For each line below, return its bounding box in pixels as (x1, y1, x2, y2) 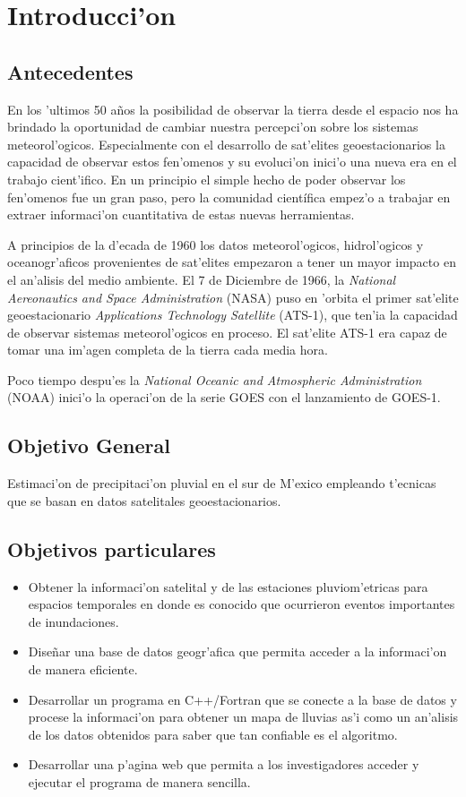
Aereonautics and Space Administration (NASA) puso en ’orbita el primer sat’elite (7, 287, 459, 306)
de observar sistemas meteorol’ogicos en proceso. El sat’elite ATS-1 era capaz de (7, 322, 447, 341)
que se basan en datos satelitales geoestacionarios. (7, 491, 281, 510)
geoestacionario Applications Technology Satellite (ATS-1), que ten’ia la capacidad (7, 305, 458, 324)
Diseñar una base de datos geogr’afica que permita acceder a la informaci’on (28, 642, 447, 661)
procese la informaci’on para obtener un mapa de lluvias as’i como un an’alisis (28, 707, 459, 726)
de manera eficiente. (28, 660, 138, 679)
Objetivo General (7, 432, 170, 459)
